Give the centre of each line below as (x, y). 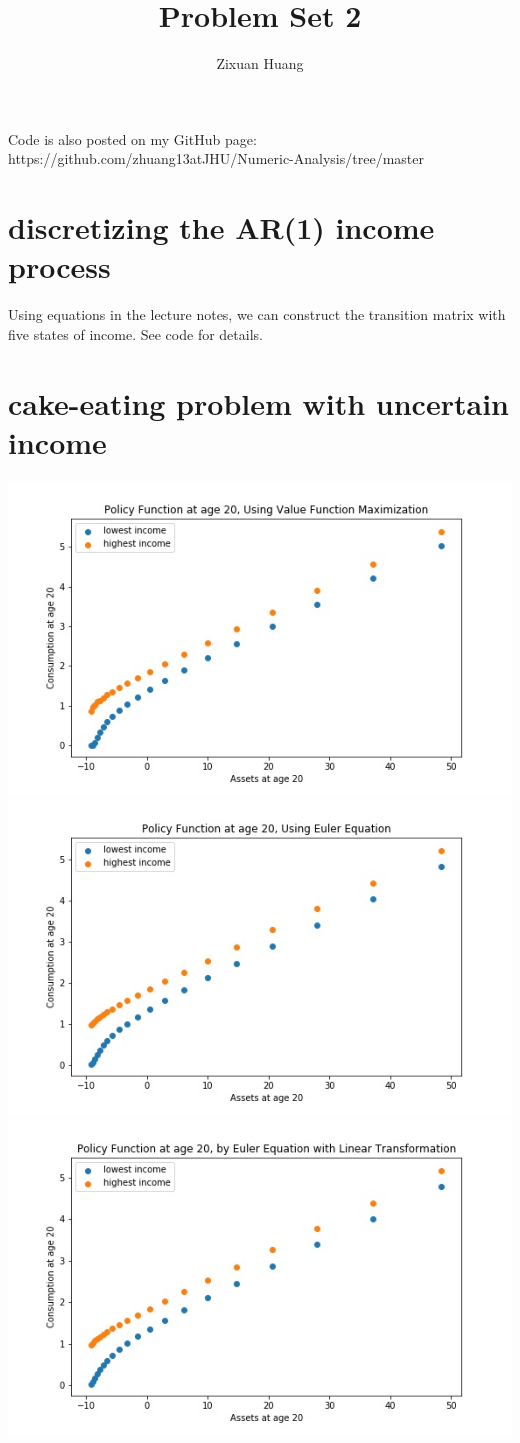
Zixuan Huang (260, 63)
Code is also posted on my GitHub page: (132, 138)
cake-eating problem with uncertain (258, 402)
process (59, 266)
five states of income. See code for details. (135, 333)
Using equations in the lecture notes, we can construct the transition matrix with (257, 314)
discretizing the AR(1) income (221, 227)
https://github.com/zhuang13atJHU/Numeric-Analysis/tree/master (216, 158)
